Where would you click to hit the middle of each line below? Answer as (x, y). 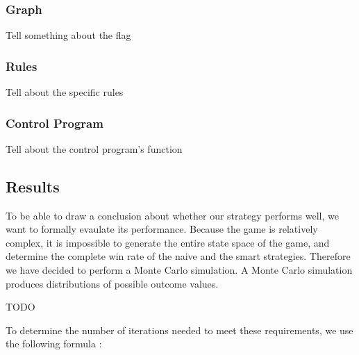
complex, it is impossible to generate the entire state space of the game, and (168, 242)
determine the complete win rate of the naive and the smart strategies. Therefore (178, 256)
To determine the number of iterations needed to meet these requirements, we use (179, 330)
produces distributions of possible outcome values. (112, 283)
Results (33, 186)
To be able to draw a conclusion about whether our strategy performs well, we (172, 215)
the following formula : (54, 344)
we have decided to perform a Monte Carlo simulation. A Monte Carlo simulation (179, 270)
